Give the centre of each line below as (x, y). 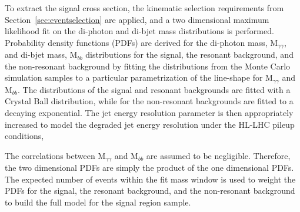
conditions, (24, 136)
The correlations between (50, 155)
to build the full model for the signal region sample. (98, 202)
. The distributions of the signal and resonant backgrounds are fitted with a (154, 89)
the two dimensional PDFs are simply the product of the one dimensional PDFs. (149, 168)
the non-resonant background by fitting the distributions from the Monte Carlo (148, 66)
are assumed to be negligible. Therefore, (218, 155)
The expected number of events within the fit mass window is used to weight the (150, 179)
